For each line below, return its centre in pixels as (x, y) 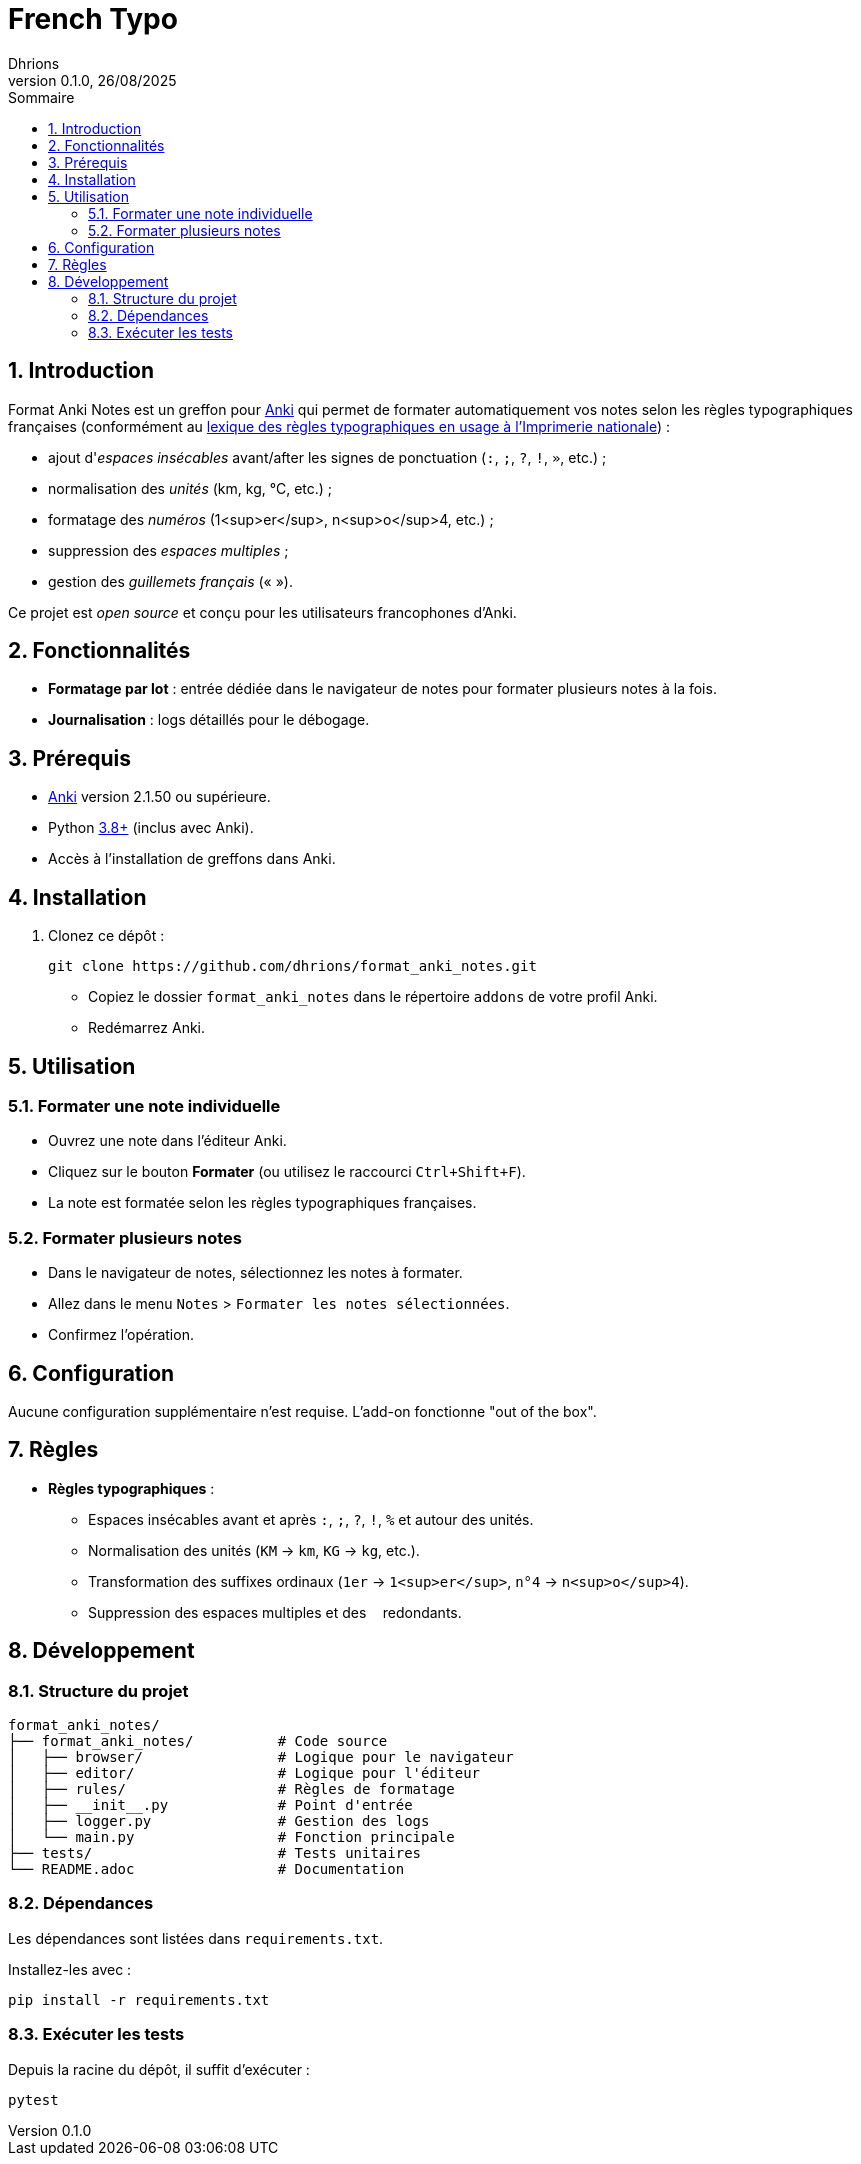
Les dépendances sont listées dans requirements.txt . (196, 1938)
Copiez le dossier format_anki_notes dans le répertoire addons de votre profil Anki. (373, 997)
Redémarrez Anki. (147, 1028)
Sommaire (41, 97)
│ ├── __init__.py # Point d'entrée (210, 1805)
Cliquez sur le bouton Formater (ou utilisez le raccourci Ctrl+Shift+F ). (287, 1172)
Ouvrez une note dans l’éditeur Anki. (167, 1141)
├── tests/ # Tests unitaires (215, 1853)
